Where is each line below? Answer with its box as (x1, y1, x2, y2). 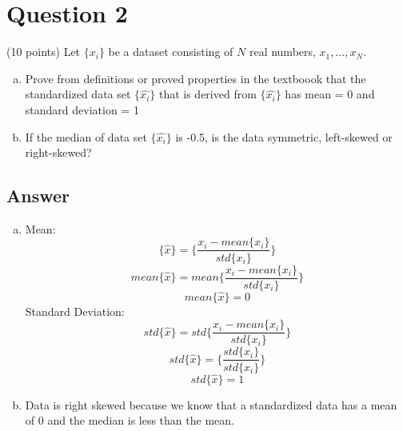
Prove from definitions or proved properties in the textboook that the (25, 70, 366, 86)
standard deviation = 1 (25, 101, 139, 118)
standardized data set (25, 86, 131, 102)
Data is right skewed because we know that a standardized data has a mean (25, 396, 397, 413)
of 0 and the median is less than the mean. (25, 412, 234, 429)
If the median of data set (25, 128, 147, 145)
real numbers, (249, 43, 316, 60)
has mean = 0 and (285, 86, 375, 102)
